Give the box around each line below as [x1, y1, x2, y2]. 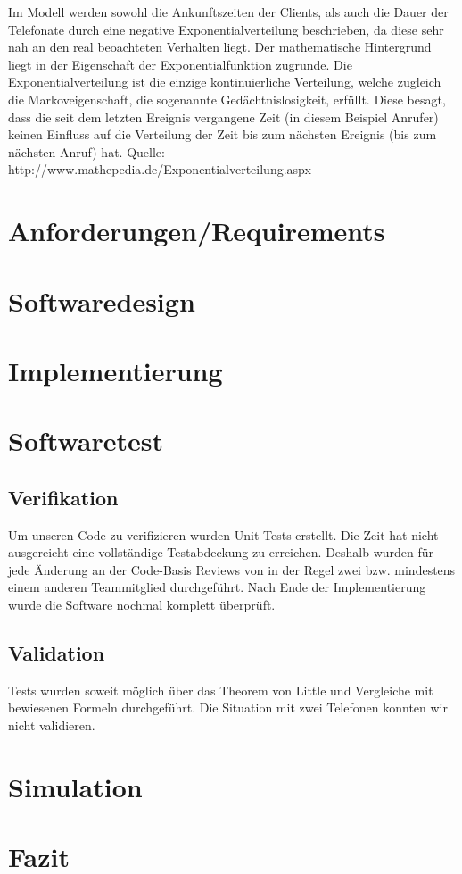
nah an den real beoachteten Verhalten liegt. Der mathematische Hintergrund [8, 37, 432, 56]
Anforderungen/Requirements [8, 212, 385, 249]
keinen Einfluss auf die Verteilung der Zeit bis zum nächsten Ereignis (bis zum [8, 125, 437, 144]
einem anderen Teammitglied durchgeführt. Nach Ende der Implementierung [8, 578, 426, 596]
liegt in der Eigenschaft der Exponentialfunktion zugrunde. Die [8, 54, 352, 73]
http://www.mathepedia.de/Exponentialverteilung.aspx [8, 160, 311, 179]
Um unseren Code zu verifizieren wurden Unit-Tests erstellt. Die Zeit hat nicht [8, 525, 439, 544]
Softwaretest [8, 422, 163, 459]
